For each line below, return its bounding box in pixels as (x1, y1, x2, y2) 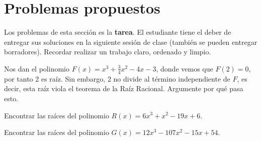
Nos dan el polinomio (4, 63, 69, 74)
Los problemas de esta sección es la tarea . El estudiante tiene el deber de (4, 27, 231, 37)
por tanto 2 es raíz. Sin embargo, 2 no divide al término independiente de (4, 73, 230, 84)
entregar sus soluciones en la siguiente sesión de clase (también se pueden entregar (4, 36, 257, 47)
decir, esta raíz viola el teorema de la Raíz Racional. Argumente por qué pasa (4, 83, 243, 94)
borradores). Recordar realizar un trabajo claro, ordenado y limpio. (4, 46, 211, 57)
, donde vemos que (156, 63, 213, 74)
